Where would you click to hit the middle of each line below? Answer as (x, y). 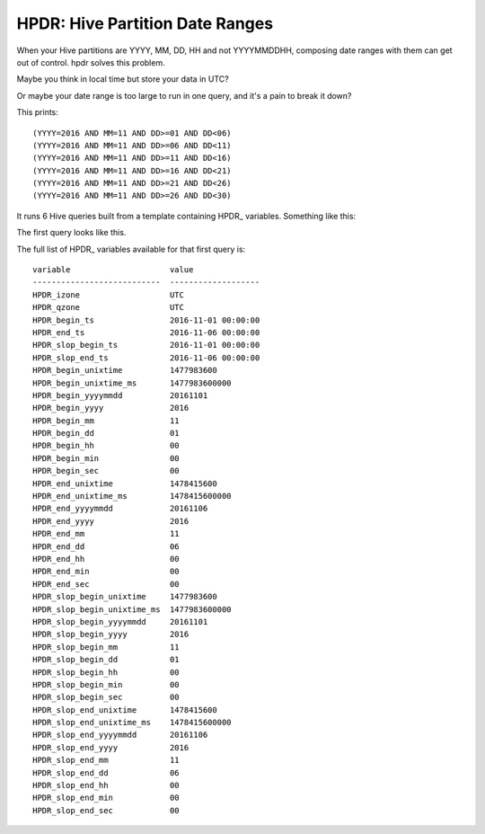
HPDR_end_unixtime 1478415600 (125, 484)
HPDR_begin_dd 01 (106, 433)
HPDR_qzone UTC (108, 307)
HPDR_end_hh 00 (106, 559)
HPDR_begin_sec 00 (106, 471)
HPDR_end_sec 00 (106, 584)
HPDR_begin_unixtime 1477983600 (125, 370)
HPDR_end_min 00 (106, 572)
